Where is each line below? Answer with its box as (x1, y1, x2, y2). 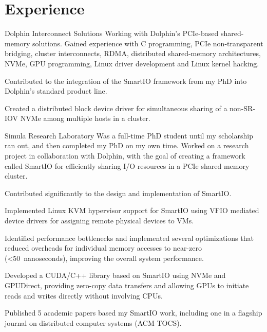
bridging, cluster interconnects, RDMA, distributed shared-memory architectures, (5, 48, 261, 59)
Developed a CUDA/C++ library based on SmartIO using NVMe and (5, 270, 226, 281)
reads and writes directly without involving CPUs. (5, 290, 163, 301)
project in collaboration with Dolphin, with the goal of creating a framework (5, 150, 245, 161)
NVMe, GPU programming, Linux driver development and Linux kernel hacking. (5, 58, 259, 68)
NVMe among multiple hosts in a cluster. (20, 113, 150, 124)
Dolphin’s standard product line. (5, 85, 107, 96)
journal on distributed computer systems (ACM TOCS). (5, 317, 182, 328)
